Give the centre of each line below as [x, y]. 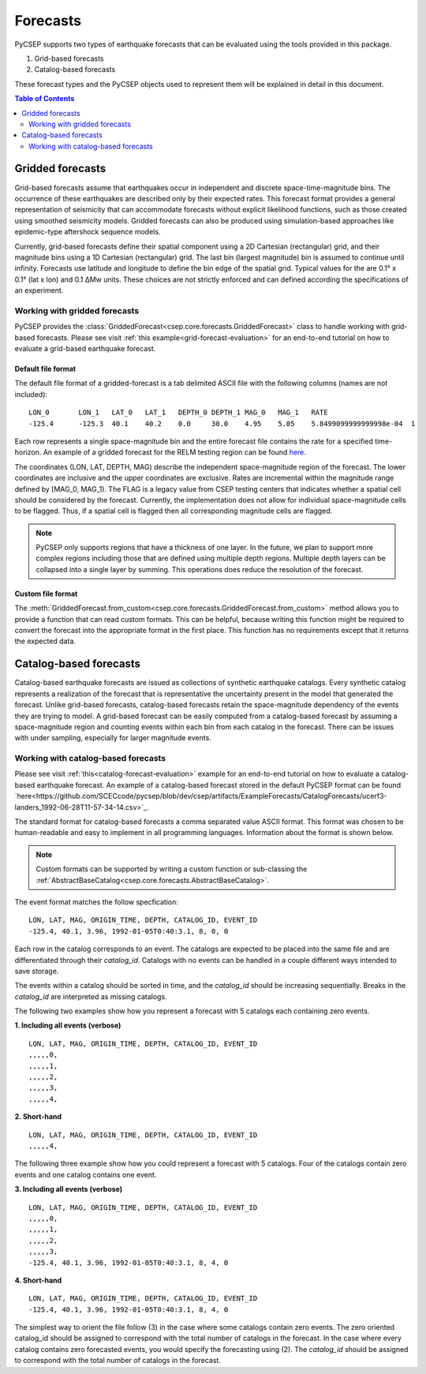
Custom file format [46, 593]
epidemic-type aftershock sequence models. [88, 232]
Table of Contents [45, 99]
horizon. [28, 452]
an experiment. [39, 290]
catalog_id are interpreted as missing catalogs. [91, 996]
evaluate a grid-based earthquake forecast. [85, 349]
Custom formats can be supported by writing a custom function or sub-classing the [172, 869]
